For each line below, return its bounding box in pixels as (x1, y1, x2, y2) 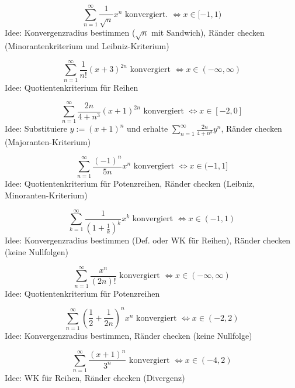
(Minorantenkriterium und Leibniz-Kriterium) (5, 39, 169, 51)
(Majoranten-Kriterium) (5, 135, 91, 147)
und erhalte (127, 122, 168, 135)
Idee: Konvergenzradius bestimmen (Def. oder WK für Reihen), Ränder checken (5, 234, 290, 246)
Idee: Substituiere (5, 122, 68, 135)
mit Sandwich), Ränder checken (151, 26, 265, 39)
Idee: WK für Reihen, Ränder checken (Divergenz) (5, 371, 185, 383)
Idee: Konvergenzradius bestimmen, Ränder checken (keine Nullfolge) (5, 329, 252, 342)
